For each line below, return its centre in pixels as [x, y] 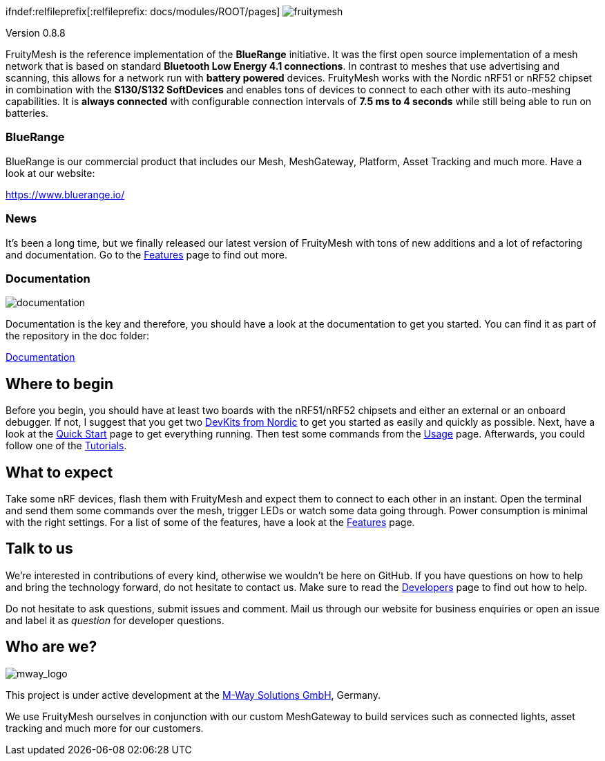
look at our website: [50, 173]
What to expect [59, 472]
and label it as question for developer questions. [115, 620]
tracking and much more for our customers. [105, 728]
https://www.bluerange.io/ [65, 194]
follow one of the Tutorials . [66, 446]
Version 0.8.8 [36, 33]
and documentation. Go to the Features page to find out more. [146, 254]
